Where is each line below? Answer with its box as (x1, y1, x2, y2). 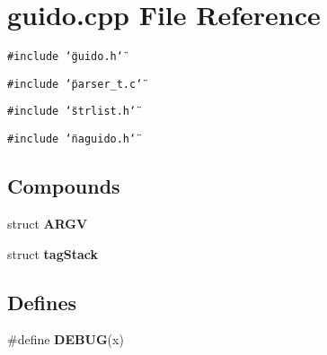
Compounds (7, 172, 120, 200)
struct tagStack (7, 244, 98, 263)
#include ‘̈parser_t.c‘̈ (7, 77, 143, 91)
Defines (7, 288, 77, 316)
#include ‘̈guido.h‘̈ (7, 50, 123, 64)
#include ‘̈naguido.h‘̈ (7, 133, 137, 146)
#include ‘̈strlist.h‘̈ (7, 105, 137, 118)
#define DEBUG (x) (7, 330, 124, 349)
